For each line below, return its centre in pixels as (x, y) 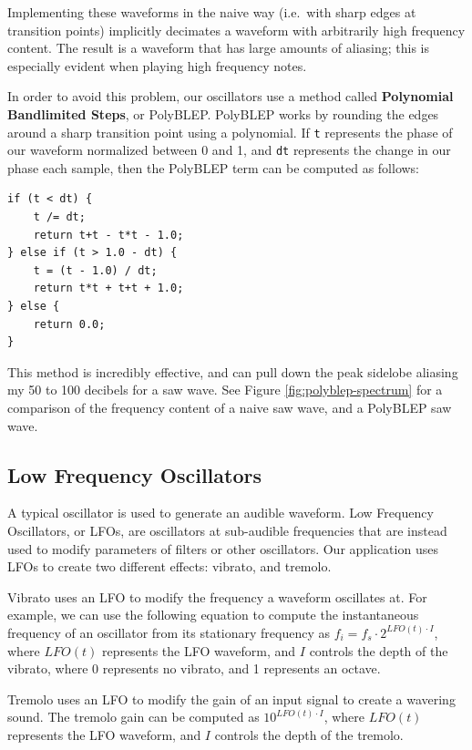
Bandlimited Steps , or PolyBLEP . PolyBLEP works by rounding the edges (223, 113)
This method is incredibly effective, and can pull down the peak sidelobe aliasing (233, 371)
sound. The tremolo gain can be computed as (133, 717)
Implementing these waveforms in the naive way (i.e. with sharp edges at (212, 12)
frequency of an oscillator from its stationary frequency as (169, 632)
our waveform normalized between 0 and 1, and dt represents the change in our (229, 150)
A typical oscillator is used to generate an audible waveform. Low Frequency (221, 513)
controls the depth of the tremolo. (309, 734)
